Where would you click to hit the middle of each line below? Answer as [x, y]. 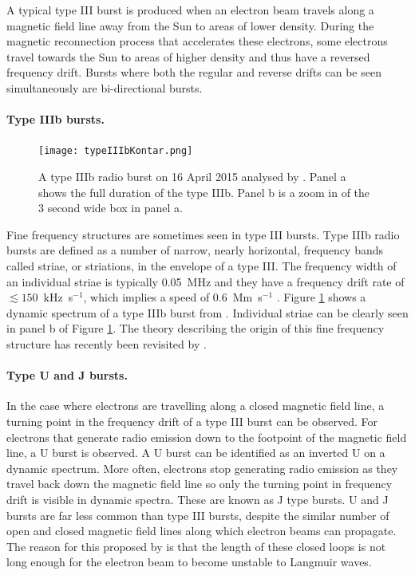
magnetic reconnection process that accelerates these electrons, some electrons [197, 41]
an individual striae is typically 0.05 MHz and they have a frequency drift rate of [206, 281]
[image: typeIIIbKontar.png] [116, 151]
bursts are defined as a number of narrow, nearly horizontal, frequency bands [195, 250]
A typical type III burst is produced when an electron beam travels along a [190, 10]
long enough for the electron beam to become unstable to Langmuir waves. [189, 562]
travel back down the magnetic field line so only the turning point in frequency [200, 484]
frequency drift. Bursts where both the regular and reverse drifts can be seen [194, 72]
